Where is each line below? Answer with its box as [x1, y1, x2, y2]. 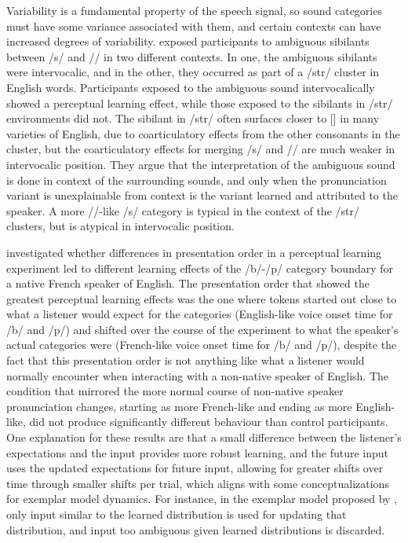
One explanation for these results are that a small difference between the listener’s [6, 429, 402, 446]
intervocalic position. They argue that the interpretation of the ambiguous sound [6, 156, 395, 172]
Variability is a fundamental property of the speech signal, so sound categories [6, 2, 382, 18]
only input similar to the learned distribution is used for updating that [6, 506, 347, 522]
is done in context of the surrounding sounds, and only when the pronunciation [6, 171, 387, 188]
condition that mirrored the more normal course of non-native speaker [6, 383, 344, 399]
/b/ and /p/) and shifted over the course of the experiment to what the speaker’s [6, 321, 399, 337]
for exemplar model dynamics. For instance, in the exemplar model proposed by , [6, 490, 398, 507]
